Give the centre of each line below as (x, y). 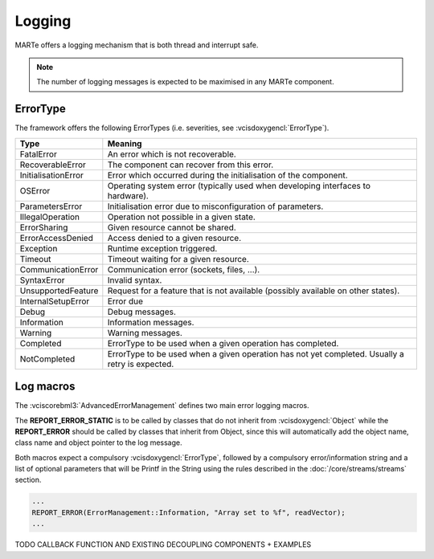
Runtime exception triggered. (162, 248)
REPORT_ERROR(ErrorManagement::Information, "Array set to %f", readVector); (188, 512)
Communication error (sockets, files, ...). (184, 269)
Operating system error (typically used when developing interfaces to (239, 186)
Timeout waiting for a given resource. (178, 259)
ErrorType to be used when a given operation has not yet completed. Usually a (256, 353)
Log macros (45, 387)
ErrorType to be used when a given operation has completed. (223, 343)
